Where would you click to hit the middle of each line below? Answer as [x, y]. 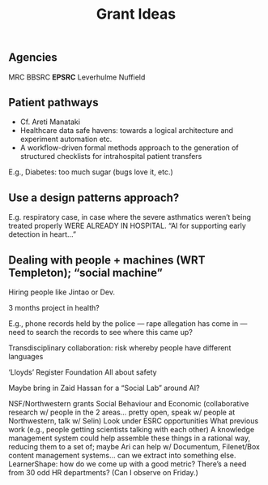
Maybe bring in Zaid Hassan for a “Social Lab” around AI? [104, 388]
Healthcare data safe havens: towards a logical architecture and [126, 131]
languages [26, 357]
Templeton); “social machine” [86, 273]
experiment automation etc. [66, 139]
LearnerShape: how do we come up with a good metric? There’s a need [128, 464]
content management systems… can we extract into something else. [122, 456]
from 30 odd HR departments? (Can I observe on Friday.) [103, 473]
